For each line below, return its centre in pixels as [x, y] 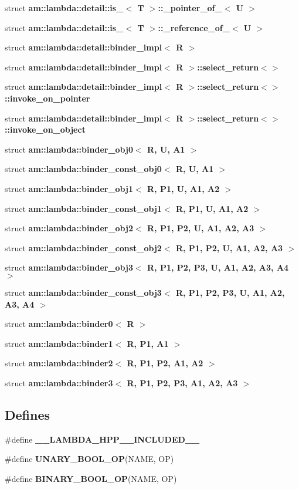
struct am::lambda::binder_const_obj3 [83, 292]
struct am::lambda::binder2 [59, 363]
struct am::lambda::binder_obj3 [69, 267]
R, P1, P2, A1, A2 [165, 363]
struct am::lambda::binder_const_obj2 [83, 247]
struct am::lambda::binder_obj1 [69, 188]
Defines [28, 414]
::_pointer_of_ [190, 8]
